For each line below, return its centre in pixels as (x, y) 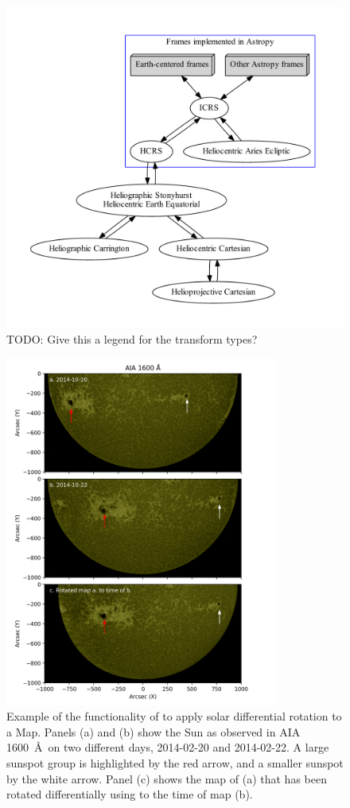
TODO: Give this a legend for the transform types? (132, 338)
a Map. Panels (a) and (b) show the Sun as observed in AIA (154, 731)
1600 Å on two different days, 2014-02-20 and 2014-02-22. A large (168, 747)
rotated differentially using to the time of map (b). (130, 794)
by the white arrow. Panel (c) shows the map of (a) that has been (167, 778)
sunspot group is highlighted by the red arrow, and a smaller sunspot (175, 763)
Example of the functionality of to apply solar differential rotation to (174, 716)
